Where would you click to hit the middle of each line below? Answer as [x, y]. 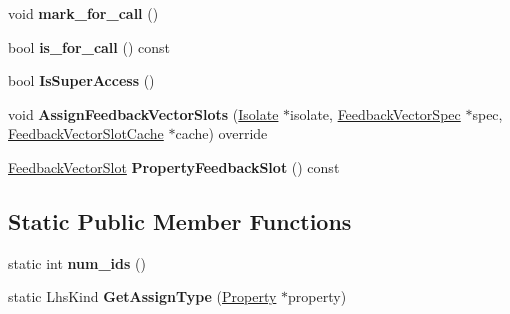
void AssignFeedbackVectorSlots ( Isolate [143, 113]
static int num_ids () [77, 262]
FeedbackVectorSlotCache [86, 133]
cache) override [221, 133]
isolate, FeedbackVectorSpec [375, 113]
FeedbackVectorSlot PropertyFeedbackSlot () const [174, 166]
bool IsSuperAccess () [81, 80]
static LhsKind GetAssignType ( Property [142, 296]
